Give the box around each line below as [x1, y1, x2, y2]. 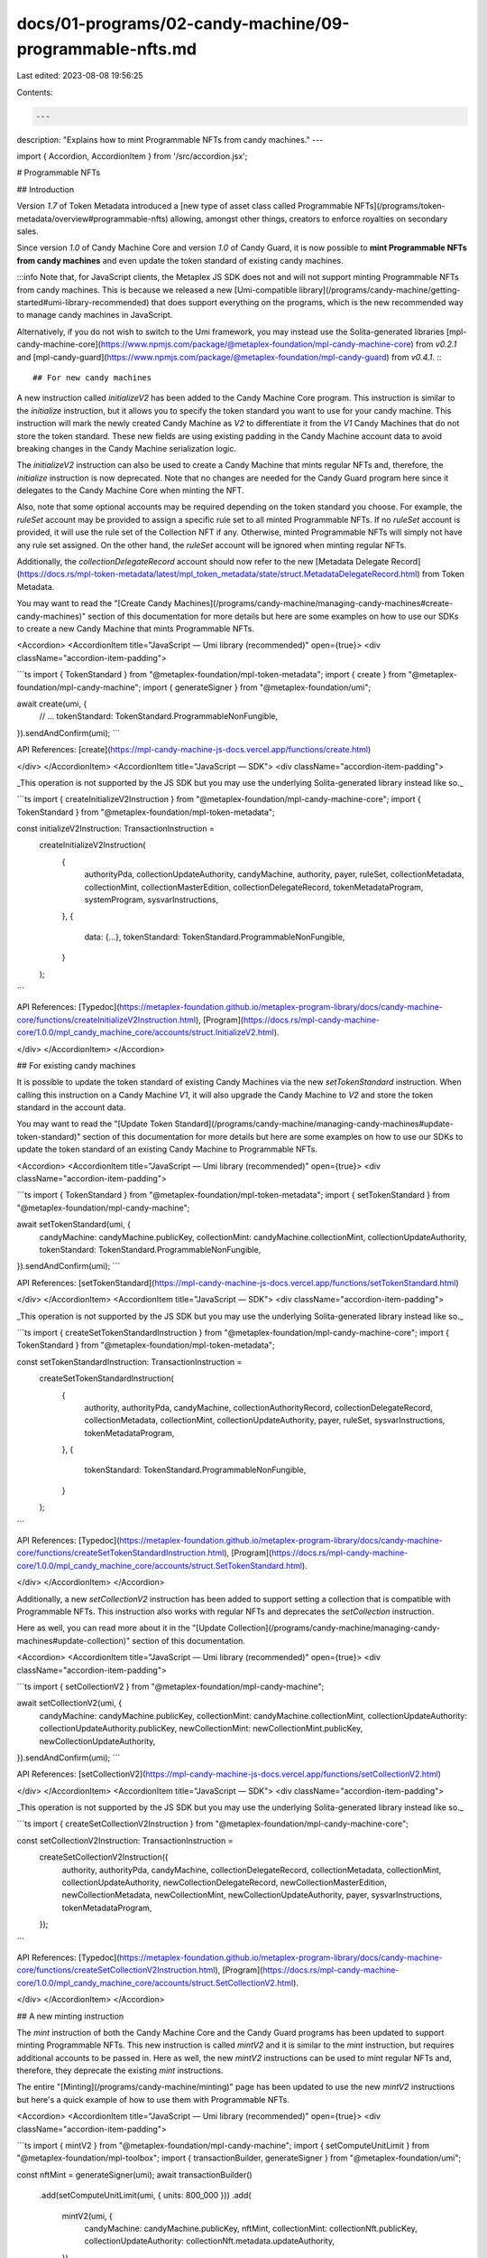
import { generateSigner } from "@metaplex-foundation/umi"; [142, 682, 372, 693]
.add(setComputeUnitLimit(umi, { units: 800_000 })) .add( [39, 2190, 252, 2201]
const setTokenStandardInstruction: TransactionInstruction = [16, 1356, 243, 1367]
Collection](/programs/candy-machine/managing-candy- [227, 1622, 441, 1634]
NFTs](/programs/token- [354, 201, 446, 211]
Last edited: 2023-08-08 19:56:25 [16, 70, 143, 81]
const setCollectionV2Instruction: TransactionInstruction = [16, 1834, 234, 1846]
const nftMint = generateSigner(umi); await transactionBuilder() [16, 2169, 253, 2180]
